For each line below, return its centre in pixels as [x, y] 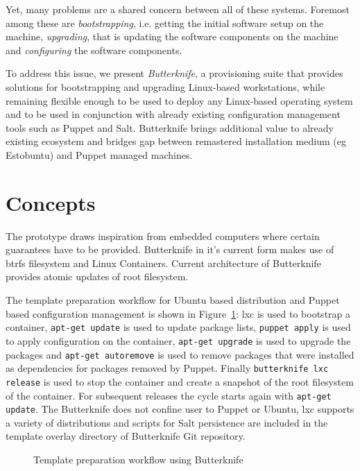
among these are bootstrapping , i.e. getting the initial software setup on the [165, 23]
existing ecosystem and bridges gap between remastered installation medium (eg [176, 141]
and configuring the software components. [94, 50]
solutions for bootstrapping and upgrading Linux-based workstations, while [165, 86]
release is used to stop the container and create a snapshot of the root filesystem [180, 381]
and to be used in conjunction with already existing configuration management [173, 114]
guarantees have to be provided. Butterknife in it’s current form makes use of [170, 249]
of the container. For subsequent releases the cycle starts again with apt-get [169, 395]
